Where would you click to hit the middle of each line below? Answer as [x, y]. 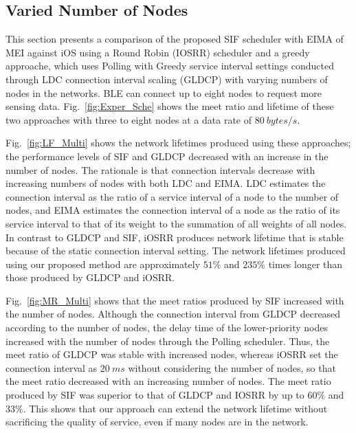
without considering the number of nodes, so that [232, 367]
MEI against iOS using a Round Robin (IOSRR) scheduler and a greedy [158, 52]
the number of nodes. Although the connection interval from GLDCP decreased [173, 314]
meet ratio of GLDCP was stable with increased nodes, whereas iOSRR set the [172, 354]
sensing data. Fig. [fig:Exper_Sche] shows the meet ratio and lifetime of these [170, 106]
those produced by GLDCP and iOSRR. [90, 277]
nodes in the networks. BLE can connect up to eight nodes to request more [164, 92]
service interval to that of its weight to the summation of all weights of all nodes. [176, 223]
